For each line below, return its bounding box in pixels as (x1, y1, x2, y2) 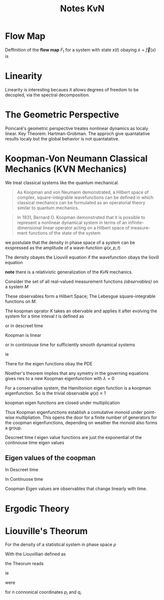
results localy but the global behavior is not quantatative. (5, 136, 120, 141)
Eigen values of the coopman (5, 454, 96, 462)
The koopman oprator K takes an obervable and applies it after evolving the (5, 308, 158, 314)
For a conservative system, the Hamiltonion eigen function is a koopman (5, 385, 151, 391)
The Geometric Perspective (5, 109, 119, 120)
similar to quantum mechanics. (17, 205, 79, 211)
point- (143, 409, 156, 415)
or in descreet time (5, 323, 43, 328)
